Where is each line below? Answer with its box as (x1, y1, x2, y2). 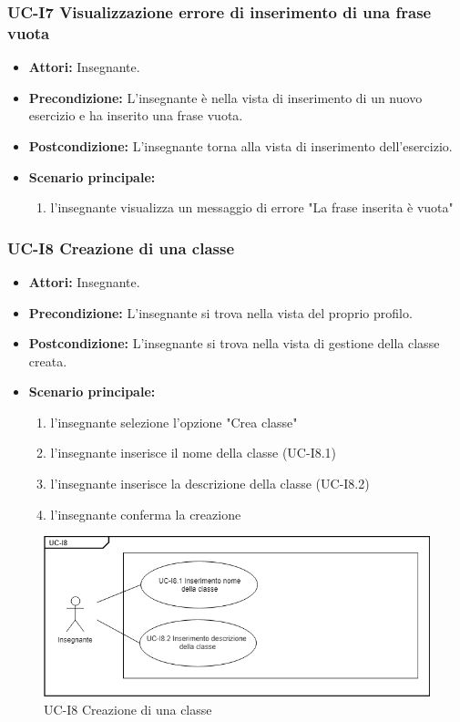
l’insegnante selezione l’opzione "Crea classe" (50, 412, 298, 431)
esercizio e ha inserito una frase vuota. (28, 106, 243, 125)
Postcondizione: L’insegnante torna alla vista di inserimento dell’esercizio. (28, 136, 453, 155)
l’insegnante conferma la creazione (50, 504, 241, 523)
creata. (28, 351, 67, 370)
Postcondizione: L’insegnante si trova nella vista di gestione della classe (28, 334, 440, 353)
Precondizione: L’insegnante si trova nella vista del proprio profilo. (28, 303, 413, 322)
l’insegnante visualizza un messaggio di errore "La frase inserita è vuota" (50, 198, 454, 217)
